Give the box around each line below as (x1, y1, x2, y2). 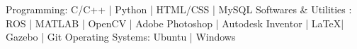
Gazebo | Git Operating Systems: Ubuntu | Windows (6, 29, 236, 44)
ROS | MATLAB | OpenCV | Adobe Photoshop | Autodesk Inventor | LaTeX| (6, 15, 344, 30)
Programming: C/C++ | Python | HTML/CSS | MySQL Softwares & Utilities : (6, 2, 352, 16)
